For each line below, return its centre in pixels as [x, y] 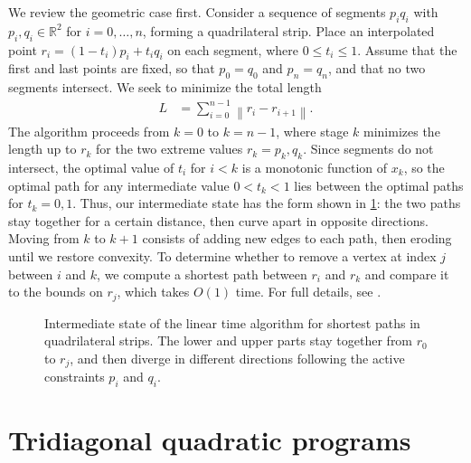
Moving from [44, 238]
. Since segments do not [368, 149]
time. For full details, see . [308, 292]
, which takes [153, 292]
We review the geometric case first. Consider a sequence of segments [197, 12]
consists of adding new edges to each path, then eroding [297, 238]
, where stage [312, 131]
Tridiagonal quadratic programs [210, 440]
